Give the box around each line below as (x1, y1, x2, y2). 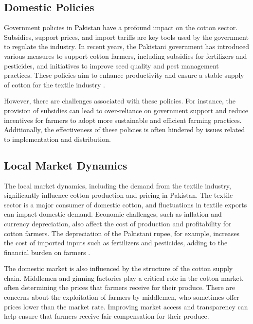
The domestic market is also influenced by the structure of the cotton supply (4, 263, 233, 273)
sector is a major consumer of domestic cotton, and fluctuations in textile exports (4, 199, 247, 209)
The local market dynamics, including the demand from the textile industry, (4, 180, 231, 190)
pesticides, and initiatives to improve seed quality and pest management (4, 60, 219, 70)
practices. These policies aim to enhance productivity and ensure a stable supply (4, 70, 244, 80)
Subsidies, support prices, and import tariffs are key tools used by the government (4, 32, 249, 42)
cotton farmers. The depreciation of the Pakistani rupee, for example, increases (4, 228, 240, 238)
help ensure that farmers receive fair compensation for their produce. (4, 311, 209, 321)
